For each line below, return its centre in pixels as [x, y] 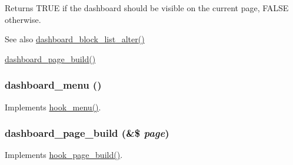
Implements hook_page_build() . [64, 155]
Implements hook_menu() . [53, 107]
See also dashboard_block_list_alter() [75, 39]
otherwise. [23, 19]
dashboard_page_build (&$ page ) [87, 133]
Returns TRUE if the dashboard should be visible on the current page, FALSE [147, 8]
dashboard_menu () [53, 85]
